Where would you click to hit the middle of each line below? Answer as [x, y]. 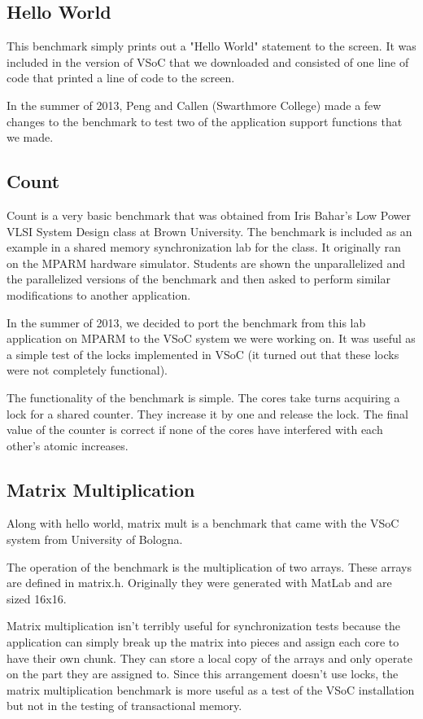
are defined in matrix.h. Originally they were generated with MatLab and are [199, 583]
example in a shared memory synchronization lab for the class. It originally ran [204, 247]
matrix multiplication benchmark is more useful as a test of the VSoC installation [211, 689]
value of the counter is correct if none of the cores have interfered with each [195, 430]
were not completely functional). [87, 370]
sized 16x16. [37, 598]
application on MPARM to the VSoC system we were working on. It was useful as [211, 338]
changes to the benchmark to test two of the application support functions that [205, 121]
